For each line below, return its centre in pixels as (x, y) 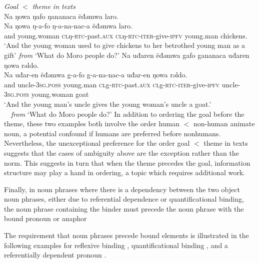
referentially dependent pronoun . (55, 255)
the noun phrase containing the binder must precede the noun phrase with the (124, 208)
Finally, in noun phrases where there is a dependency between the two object (122, 189)
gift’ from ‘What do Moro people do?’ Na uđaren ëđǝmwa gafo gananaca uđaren (127, 55)
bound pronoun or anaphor (45, 218)
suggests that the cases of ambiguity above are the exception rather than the (121, 152)
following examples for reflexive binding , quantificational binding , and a (116, 245)
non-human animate (224, 124)
